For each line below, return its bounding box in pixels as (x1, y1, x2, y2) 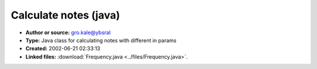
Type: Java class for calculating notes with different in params (25, 37, 177, 43)
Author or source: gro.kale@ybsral (25, 29, 111, 36)
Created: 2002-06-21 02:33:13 (25, 45, 100, 52)
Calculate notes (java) (11, 9, 120, 21)
